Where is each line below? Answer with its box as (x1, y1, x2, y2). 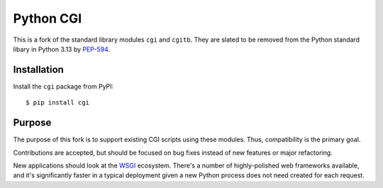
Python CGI (13, 11, 82, 26)
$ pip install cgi (26, 99, 90, 107)
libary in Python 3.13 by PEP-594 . (13, 45, 110, 53)
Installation (13, 64, 64, 76)
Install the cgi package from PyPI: (13, 82, 114, 90)
